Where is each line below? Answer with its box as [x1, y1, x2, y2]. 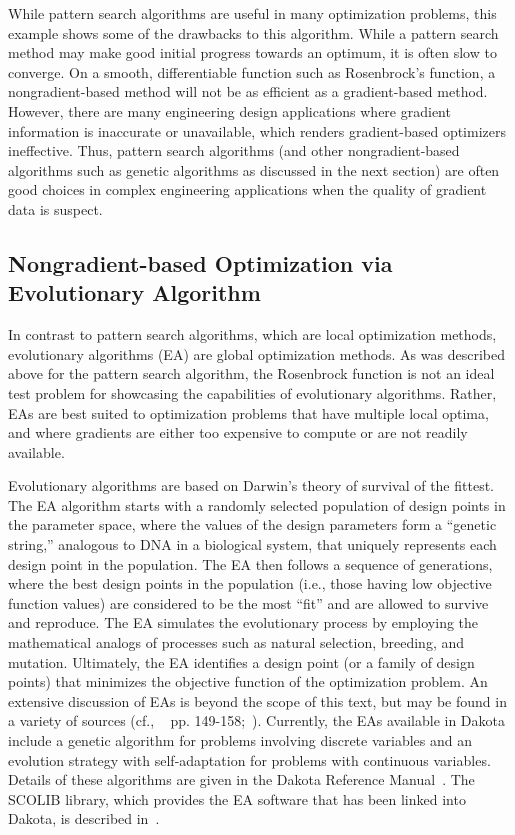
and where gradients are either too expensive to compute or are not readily [8, 422, 468, 443]
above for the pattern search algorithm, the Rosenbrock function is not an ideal [8, 363, 495, 384]
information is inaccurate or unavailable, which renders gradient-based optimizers [8, 120, 506, 141]
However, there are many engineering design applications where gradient [8, 100, 451, 121]
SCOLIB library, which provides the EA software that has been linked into [8, 788, 466, 809]
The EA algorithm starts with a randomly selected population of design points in [8, 494, 506, 515]
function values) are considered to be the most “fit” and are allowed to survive [8, 592, 489, 613]
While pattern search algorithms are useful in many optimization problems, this [8, 3, 497, 23]
